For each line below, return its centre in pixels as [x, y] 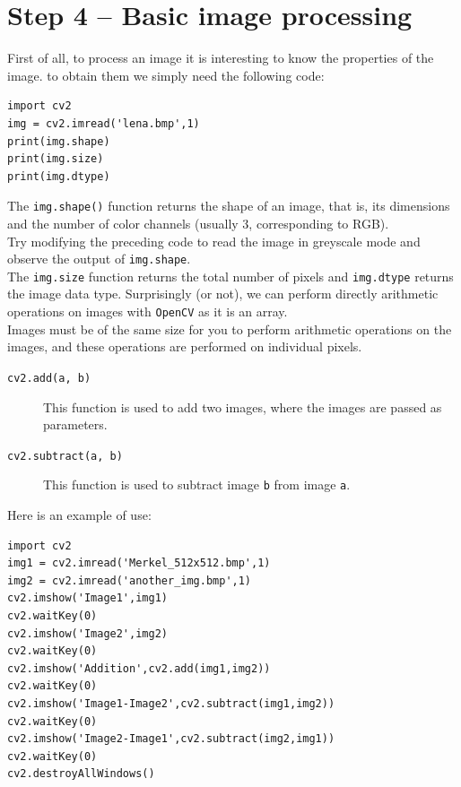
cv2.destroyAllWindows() [81, 774]
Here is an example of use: [79, 515]
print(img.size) [56, 159]
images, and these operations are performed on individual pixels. [185, 346]
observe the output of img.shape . [99, 259]
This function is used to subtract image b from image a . [197, 484]
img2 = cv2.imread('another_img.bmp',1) [130, 580]
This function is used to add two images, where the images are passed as [243, 406]
